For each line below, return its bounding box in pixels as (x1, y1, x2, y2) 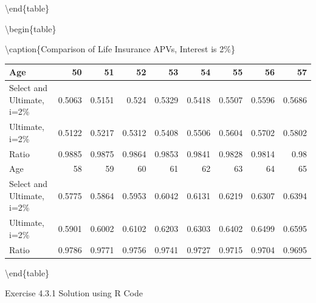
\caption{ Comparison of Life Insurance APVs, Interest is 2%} (5, 43, 235, 55)
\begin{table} (5, 22, 57, 35)
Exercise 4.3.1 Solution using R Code (5, 287, 143, 299)
